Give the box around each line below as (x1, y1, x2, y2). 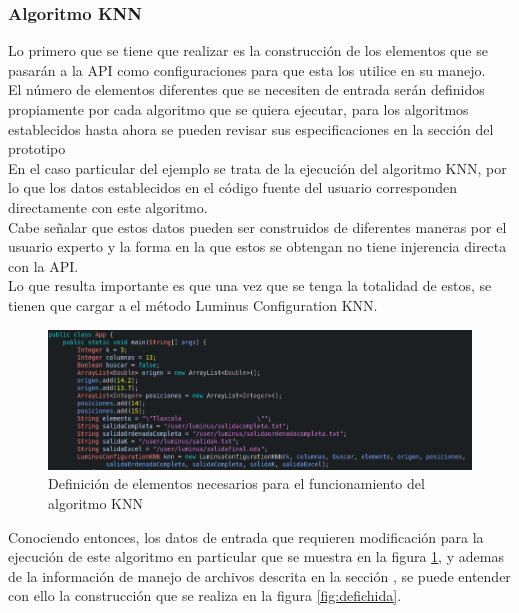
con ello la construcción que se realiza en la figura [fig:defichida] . (8, 585, 402, 606)
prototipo (8, 138, 66, 159)
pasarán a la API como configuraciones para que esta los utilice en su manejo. (8, 59, 486, 80)
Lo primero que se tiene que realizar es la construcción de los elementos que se (8, 40, 488, 61)
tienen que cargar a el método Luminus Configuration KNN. (8, 294, 378, 315)
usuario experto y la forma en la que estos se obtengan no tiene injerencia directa (8, 236, 507, 257)
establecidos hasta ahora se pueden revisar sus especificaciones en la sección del (8, 118, 494, 139)
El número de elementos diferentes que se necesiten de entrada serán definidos (8, 79, 485, 100)
